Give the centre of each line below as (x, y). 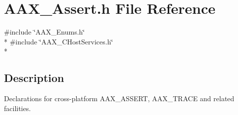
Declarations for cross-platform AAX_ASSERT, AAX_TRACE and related (119, 98)
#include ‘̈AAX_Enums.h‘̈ (45, 32)
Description (34, 78)
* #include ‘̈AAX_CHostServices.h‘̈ (59, 41)
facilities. (18, 108)
